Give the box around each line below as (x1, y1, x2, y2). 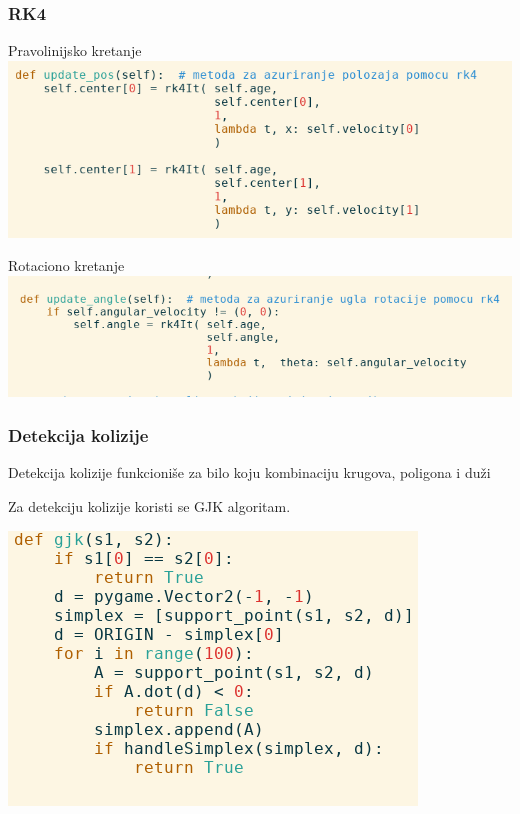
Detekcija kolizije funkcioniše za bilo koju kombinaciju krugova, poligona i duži (8, 462, 491, 483)
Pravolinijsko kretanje (8, 40, 142, 61)
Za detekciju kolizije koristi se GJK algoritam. (8, 496, 291, 517)
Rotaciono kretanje (8, 255, 125, 276)
